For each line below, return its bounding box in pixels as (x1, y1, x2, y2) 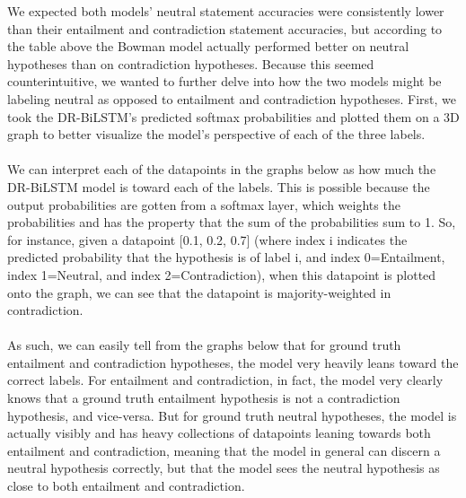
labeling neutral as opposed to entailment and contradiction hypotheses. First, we (7, 89, 457, 108)
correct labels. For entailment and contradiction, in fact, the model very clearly (7, 371, 444, 389)
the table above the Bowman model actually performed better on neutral (7, 37, 409, 56)
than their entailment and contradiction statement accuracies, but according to (7, 19, 443, 38)
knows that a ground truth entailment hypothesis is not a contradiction (7, 389, 400, 407)
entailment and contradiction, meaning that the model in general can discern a (7, 441, 441, 459)
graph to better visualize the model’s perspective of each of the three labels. (7, 125, 426, 144)
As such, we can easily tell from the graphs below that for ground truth (7, 336, 401, 354)
